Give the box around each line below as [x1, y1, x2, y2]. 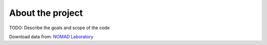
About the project [9, 7, 83, 18]
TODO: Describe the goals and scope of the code [9, 25, 110, 31]
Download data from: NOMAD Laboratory [9, 34, 93, 40]
